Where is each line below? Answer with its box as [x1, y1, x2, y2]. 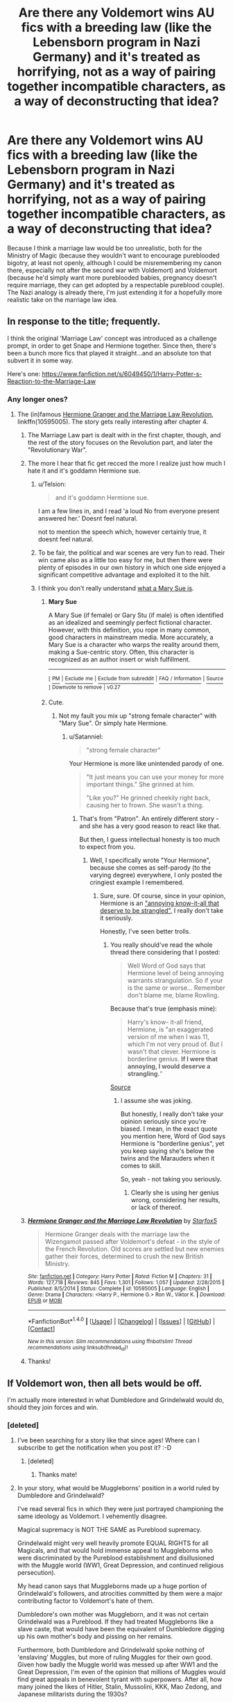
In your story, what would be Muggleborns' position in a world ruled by [17, 1484, 220, 1492]
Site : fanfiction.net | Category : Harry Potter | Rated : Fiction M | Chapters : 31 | [27, 1273, 212, 1280]
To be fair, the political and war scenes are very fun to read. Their [37, 548, 225, 557]
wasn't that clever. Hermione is [127, 1047, 216, 1056]
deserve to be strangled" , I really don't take [100, 907, 224, 915]
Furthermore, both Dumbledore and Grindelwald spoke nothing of [17, 1646, 205, 1654]
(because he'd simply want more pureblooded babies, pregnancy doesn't [7, 273, 217, 282]
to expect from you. [79, 843, 136, 851]
